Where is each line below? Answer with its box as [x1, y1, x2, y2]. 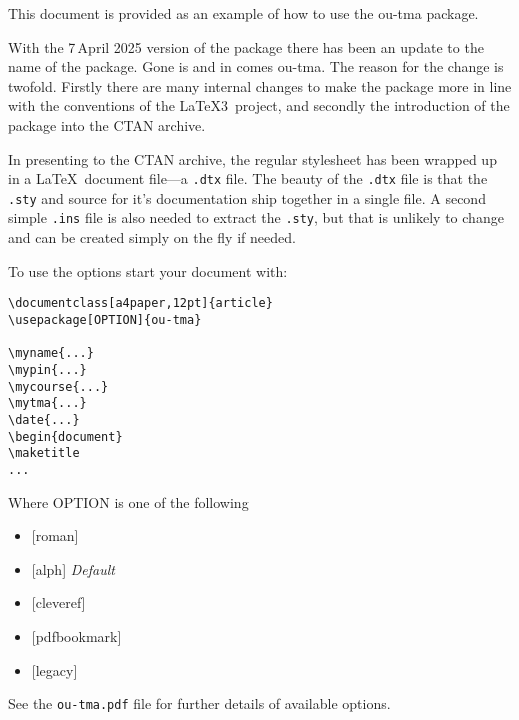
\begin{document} [8, 429, 123, 444]
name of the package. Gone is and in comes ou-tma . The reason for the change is [8, 56, 504, 77]
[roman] [31, 525, 79, 546]
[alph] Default [31, 558, 115, 579]
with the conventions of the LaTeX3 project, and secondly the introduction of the [8, 95, 510, 116]
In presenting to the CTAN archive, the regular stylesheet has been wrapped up [8, 148, 497, 169]
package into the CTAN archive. [8, 114, 206, 135]
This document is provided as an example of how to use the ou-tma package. [8, 3, 479, 23]
